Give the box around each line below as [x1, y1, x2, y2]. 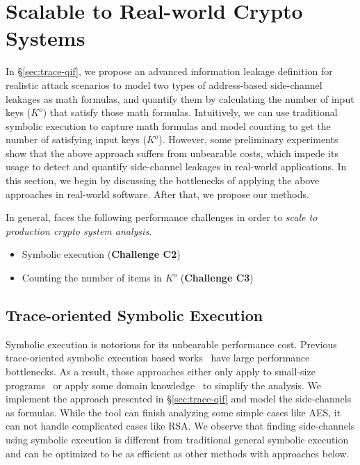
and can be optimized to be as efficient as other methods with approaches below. [6, 446, 350, 460]
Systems [6, 24, 85, 52]
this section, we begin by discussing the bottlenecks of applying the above [6, 173, 320, 188]
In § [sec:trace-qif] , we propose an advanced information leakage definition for [6, 64, 333, 79]
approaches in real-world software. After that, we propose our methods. [6, 186, 309, 201]
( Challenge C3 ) [180, 270, 254, 285]
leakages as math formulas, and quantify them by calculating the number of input [6, 91, 354, 106]
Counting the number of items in [22, 270, 162, 285]
